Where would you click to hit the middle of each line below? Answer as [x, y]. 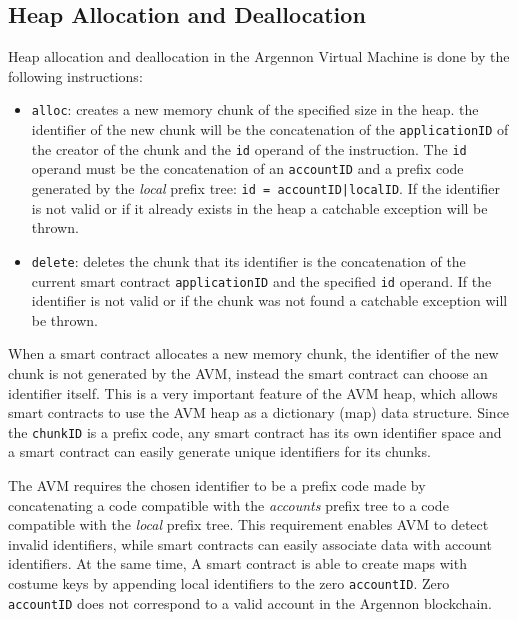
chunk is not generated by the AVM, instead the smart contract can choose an [248, 372]
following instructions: [75, 75]
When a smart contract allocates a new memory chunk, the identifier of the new [253, 353]
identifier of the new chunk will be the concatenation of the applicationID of [270, 129]
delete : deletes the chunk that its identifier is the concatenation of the [248, 260]
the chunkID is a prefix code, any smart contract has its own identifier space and [255, 431]
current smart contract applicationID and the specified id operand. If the [261, 280]
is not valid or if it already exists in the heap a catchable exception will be [259, 207]
